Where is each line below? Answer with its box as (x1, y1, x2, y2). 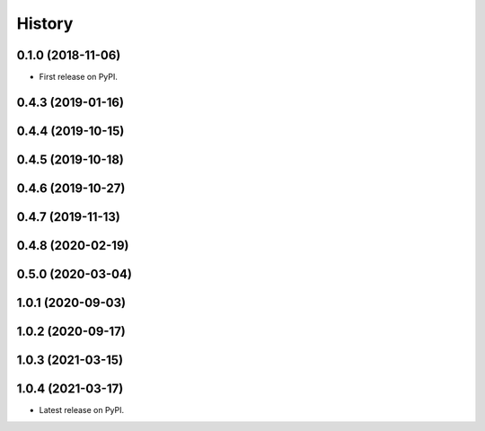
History (16, 13, 74, 33)
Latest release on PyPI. (39, 405, 125, 416)
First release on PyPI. (39, 72, 119, 83)
